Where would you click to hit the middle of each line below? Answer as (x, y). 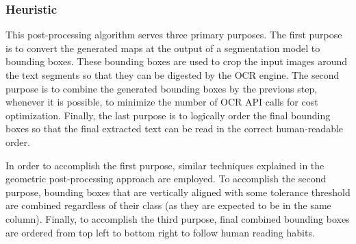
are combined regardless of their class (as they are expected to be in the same (168, 205)
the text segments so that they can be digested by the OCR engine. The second (173, 75)
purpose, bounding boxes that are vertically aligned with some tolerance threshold (178, 192)
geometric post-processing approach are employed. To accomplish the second (166, 179)
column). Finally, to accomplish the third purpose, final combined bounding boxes (178, 218)
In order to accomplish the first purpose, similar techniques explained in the (165, 165)
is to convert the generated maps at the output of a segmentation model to (163, 48)
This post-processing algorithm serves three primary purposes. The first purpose (174, 35)
